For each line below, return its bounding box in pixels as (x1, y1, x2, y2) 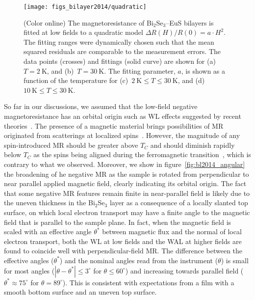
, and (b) (47, 65, 74, 76)
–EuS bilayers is (166, 17, 214, 27)
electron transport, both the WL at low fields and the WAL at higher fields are (4, 236, 242, 246)
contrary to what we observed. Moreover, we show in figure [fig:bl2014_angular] (4, 159, 245, 169)
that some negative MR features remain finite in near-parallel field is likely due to (4, 188, 250, 198)
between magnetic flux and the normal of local (102, 226, 242, 237)
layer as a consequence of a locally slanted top (109, 197, 248, 208)
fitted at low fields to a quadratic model (24, 27, 143, 37)
